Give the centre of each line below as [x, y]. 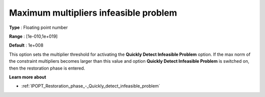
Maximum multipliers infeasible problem [93, 13]
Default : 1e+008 [26, 45]
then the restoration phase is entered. [47, 68]
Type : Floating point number [39, 27]
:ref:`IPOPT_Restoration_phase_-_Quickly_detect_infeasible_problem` [91, 86]
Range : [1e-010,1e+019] [33, 36]
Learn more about [28, 77]
